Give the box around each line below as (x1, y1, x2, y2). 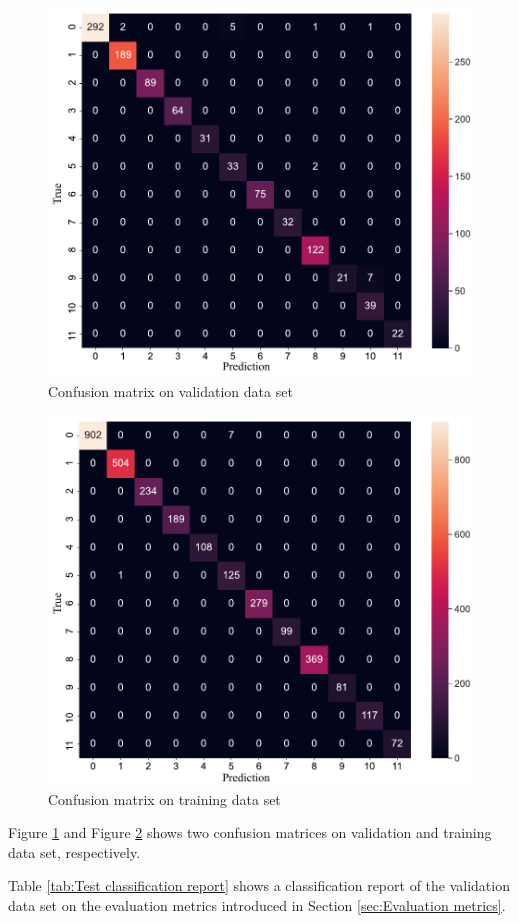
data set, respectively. (8, 841, 141, 862)
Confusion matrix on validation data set (48, 380, 293, 401)
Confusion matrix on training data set (48, 788, 281, 809)
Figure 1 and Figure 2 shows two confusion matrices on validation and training (8, 822, 492, 843)
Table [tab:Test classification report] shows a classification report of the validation (8, 875, 510, 896)
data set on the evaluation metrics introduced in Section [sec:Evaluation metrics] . (8, 894, 506, 915)
